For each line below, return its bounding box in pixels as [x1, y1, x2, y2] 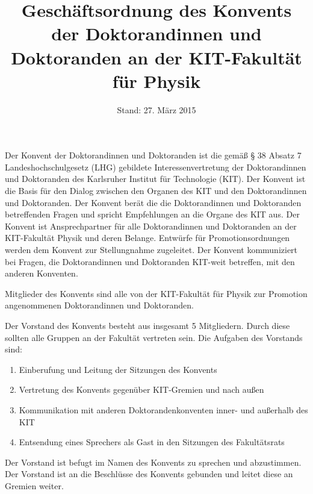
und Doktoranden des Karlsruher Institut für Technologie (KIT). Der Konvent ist [5, 172, 306, 185]
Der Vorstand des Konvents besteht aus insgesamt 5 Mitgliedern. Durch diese [5, 319, 290, 331]
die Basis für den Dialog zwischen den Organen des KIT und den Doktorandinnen [5, 184, 307, 197]
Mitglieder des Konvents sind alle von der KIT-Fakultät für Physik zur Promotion [5, 287, 308, 299]
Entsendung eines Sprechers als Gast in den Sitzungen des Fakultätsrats [19, 436, 285, 448]
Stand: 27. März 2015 [117, 103, 196, 116]
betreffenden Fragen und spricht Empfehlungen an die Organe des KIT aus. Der [5, 208, 300, 220]
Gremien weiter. [5, 479, 64, 492]
